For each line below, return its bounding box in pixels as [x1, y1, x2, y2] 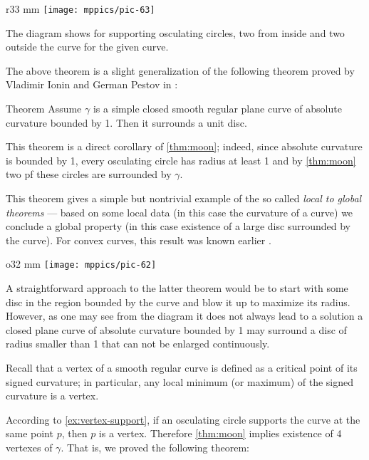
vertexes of [6, 439, 53, 454]
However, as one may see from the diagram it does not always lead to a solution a [6, 308, 363, 323]
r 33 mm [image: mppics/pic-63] [6, 1, 155, 16]
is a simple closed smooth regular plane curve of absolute [93, 101, 342, 116]
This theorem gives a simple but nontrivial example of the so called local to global [6, 191, 362, 205]
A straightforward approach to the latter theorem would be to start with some [6, 281, 348, 296]
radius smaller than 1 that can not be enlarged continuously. [6, 336, 270, 351]
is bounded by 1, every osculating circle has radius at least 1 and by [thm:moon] [6, 152, 356, 167]
